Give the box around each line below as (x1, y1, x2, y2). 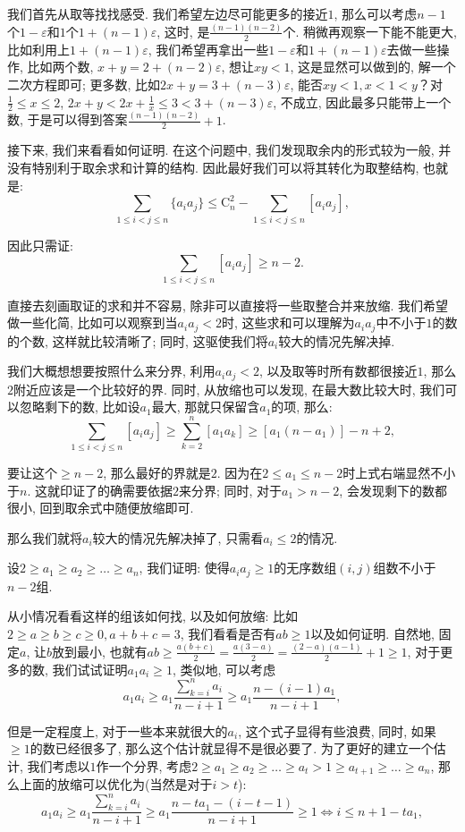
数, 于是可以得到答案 (7, 110, 128, 129)
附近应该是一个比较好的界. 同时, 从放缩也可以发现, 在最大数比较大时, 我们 (13, 379, 445, 398)
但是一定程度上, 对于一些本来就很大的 (7, 721, 228, 740)
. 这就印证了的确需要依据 (27, 480, 173, 499)
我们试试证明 (52, 659, 128, 678)
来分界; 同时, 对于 (178, 480, 283, 499)
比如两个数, (27, 57, 94, 76)
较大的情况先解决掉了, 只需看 (92, 528, 264, 547)
